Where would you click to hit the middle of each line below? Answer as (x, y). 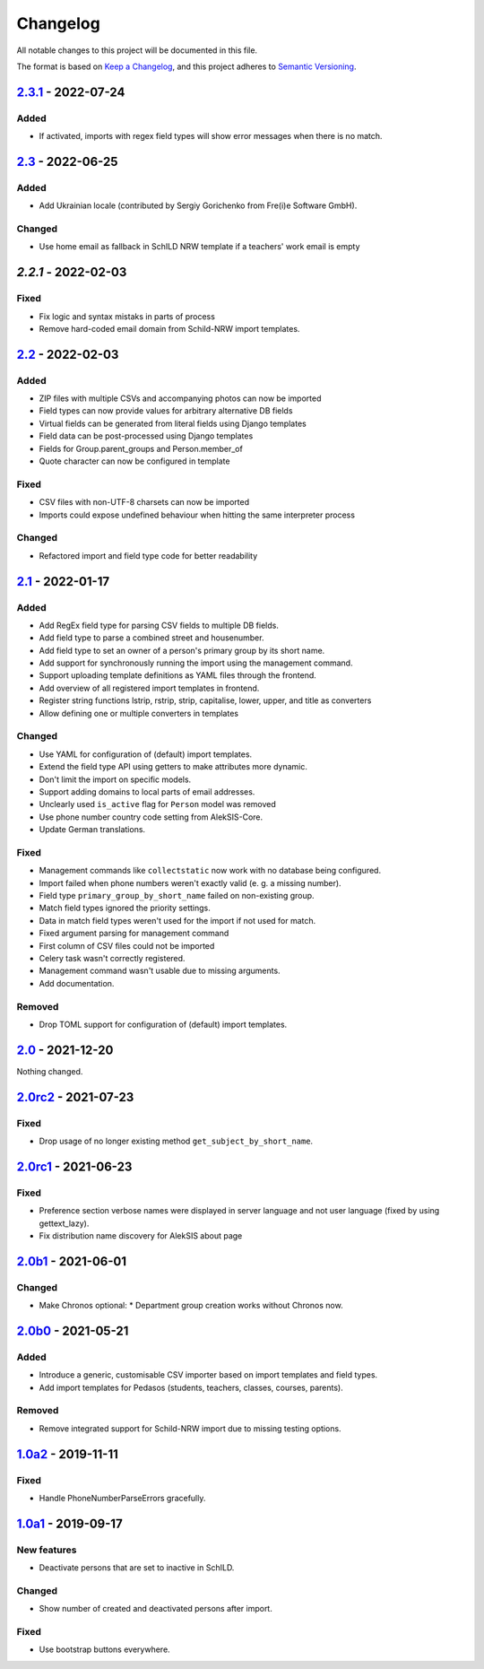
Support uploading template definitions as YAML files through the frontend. (178, 675)
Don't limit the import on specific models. (115, 779)
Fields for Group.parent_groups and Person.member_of (141, 448)
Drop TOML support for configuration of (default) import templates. (163, 1024)
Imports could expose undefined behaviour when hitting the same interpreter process (197, 515)
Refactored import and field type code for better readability (148, 555)
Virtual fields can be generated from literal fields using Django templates (173, 423)
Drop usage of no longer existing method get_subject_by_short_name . (176, 1141)
